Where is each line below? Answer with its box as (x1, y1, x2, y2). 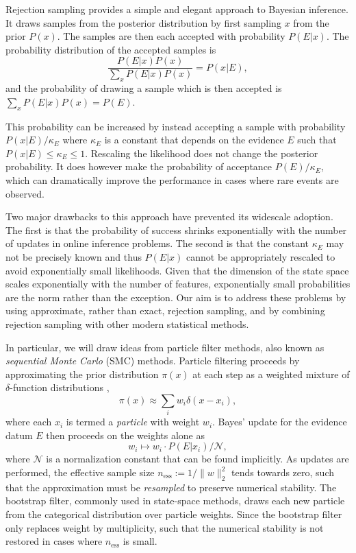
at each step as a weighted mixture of (192, 366, 350, 381)
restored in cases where (5, 534, 103, 548)
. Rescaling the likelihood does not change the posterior (85, 145, 318, 160)
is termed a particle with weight (66, 414, 200, 429)
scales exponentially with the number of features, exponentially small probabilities (5, 276, 351, 291)
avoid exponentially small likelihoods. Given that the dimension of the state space (5, 263, 349, 277)
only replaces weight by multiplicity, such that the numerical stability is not (5, 520, 324, 534)
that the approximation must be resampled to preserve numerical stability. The (5, 480, 337, 494)
